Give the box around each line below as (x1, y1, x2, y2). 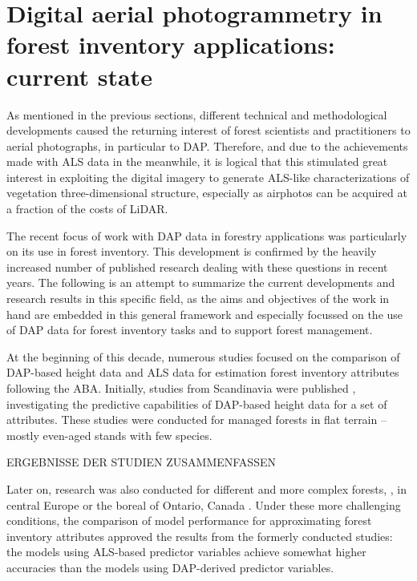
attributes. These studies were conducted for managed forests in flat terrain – (6, 411, 387, 428)
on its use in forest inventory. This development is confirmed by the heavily (6, 243, 377, 260)
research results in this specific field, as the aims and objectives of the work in (6, 290, 390, 307)
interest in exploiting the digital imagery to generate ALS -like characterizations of (6, 168, 410, 185)
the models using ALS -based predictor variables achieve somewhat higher (6, 543, 366, 560)
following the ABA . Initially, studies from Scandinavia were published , (6, 380, 356, 396)
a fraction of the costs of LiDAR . (6, 200, 168, 217)
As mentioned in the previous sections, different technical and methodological (6, 106, 387, 123)
